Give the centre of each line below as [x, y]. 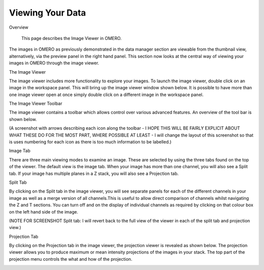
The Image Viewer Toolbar [36, 104]
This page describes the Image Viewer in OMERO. [71, 38]
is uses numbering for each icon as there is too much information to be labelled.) [90, 142]
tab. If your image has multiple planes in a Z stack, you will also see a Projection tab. [94, 174]
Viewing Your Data [48, 13]
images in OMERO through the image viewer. [54, 63]
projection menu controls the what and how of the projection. [71, 259]
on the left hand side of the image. [44, 212]
